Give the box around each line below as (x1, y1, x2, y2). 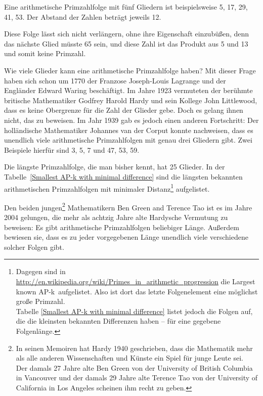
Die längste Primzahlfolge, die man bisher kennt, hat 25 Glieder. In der (4, 161, 225, 172)
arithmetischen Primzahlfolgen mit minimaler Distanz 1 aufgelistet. (4, 182, 210, 194)
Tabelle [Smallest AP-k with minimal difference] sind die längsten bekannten (4, 171, 243, 182)
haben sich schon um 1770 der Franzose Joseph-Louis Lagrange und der (4, 75, 226, 85)
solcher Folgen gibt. (4, 241, 64, 252)
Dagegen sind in (16, 266, 66, 277)
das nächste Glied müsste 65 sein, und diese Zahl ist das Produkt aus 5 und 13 (4, 38, 248, 49)
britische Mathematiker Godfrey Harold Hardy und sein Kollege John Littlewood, (4, 95, 257, 105)
